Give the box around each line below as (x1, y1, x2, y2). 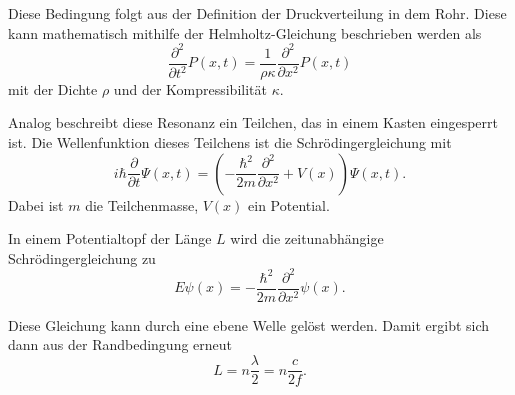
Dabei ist (8, 194, 64, 215)
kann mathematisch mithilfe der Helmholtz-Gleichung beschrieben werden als (8, 22, 482, 43)
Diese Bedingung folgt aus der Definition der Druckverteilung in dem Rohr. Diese (8, 3, 507, 23)
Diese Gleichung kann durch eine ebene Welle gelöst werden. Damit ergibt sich (8, 314, 490, 335)
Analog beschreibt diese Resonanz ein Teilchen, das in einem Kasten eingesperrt (8, 112, 498, 133)
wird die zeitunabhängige (230, 228, 384, 249)
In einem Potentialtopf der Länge (8, 228, 212, 249)
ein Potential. (248, 194, 330, 215)
